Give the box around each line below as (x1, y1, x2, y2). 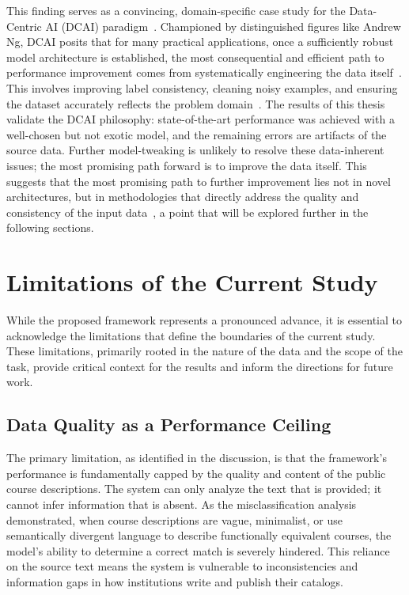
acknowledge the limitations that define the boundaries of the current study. (6, 327, 376, 343)
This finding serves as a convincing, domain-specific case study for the (6, 2, 346, 18)
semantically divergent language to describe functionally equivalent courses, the (6, 527, 392, 544)
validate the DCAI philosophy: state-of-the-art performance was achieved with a (6, 111, 395, 127)
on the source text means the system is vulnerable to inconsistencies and (6, 558, 358, 574)
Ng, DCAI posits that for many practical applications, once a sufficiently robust (6, 33, 394, 50)
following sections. (6, 219, 94, 236)
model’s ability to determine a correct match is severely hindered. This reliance (6, 542, 390, 559)
